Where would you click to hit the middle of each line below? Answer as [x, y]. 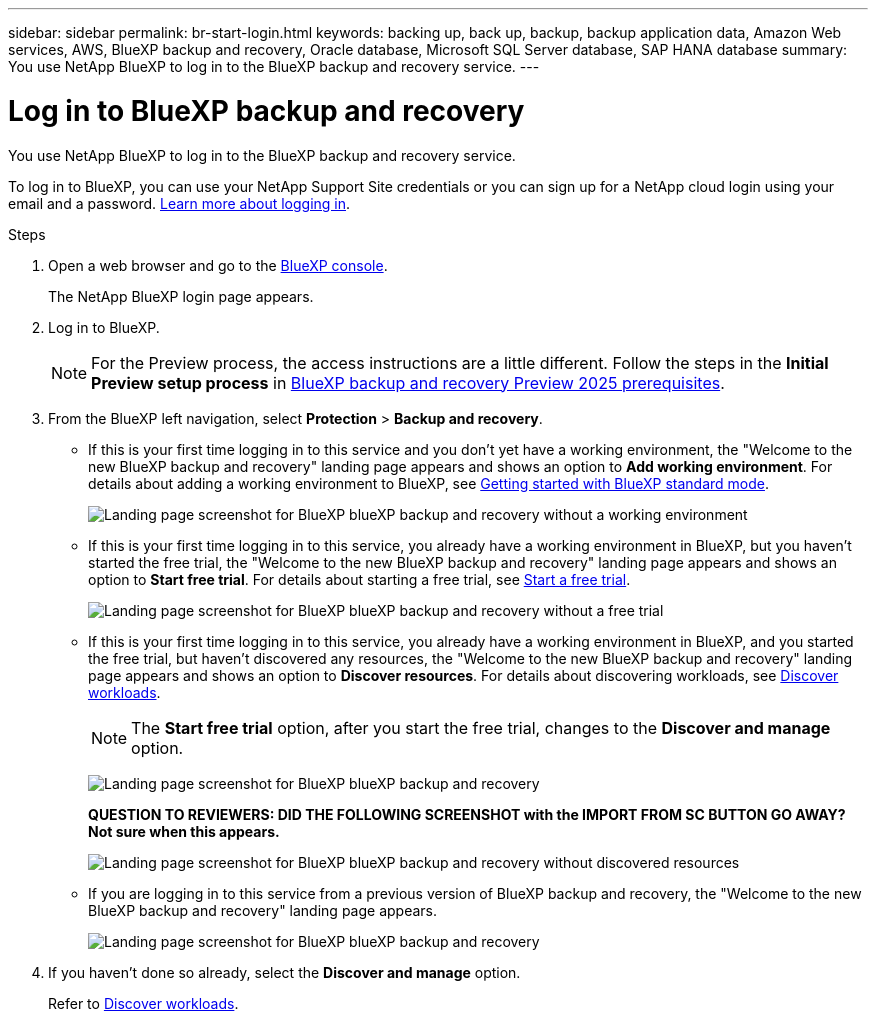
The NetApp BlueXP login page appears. [181, 296]
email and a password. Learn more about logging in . [179, 203]
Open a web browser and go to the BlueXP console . [218, 265]
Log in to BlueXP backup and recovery [266, 110]
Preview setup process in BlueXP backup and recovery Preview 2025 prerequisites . [408, 382]
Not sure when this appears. [184, 831]
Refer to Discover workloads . [143, 1003]
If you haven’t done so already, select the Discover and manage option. [284, 972]
